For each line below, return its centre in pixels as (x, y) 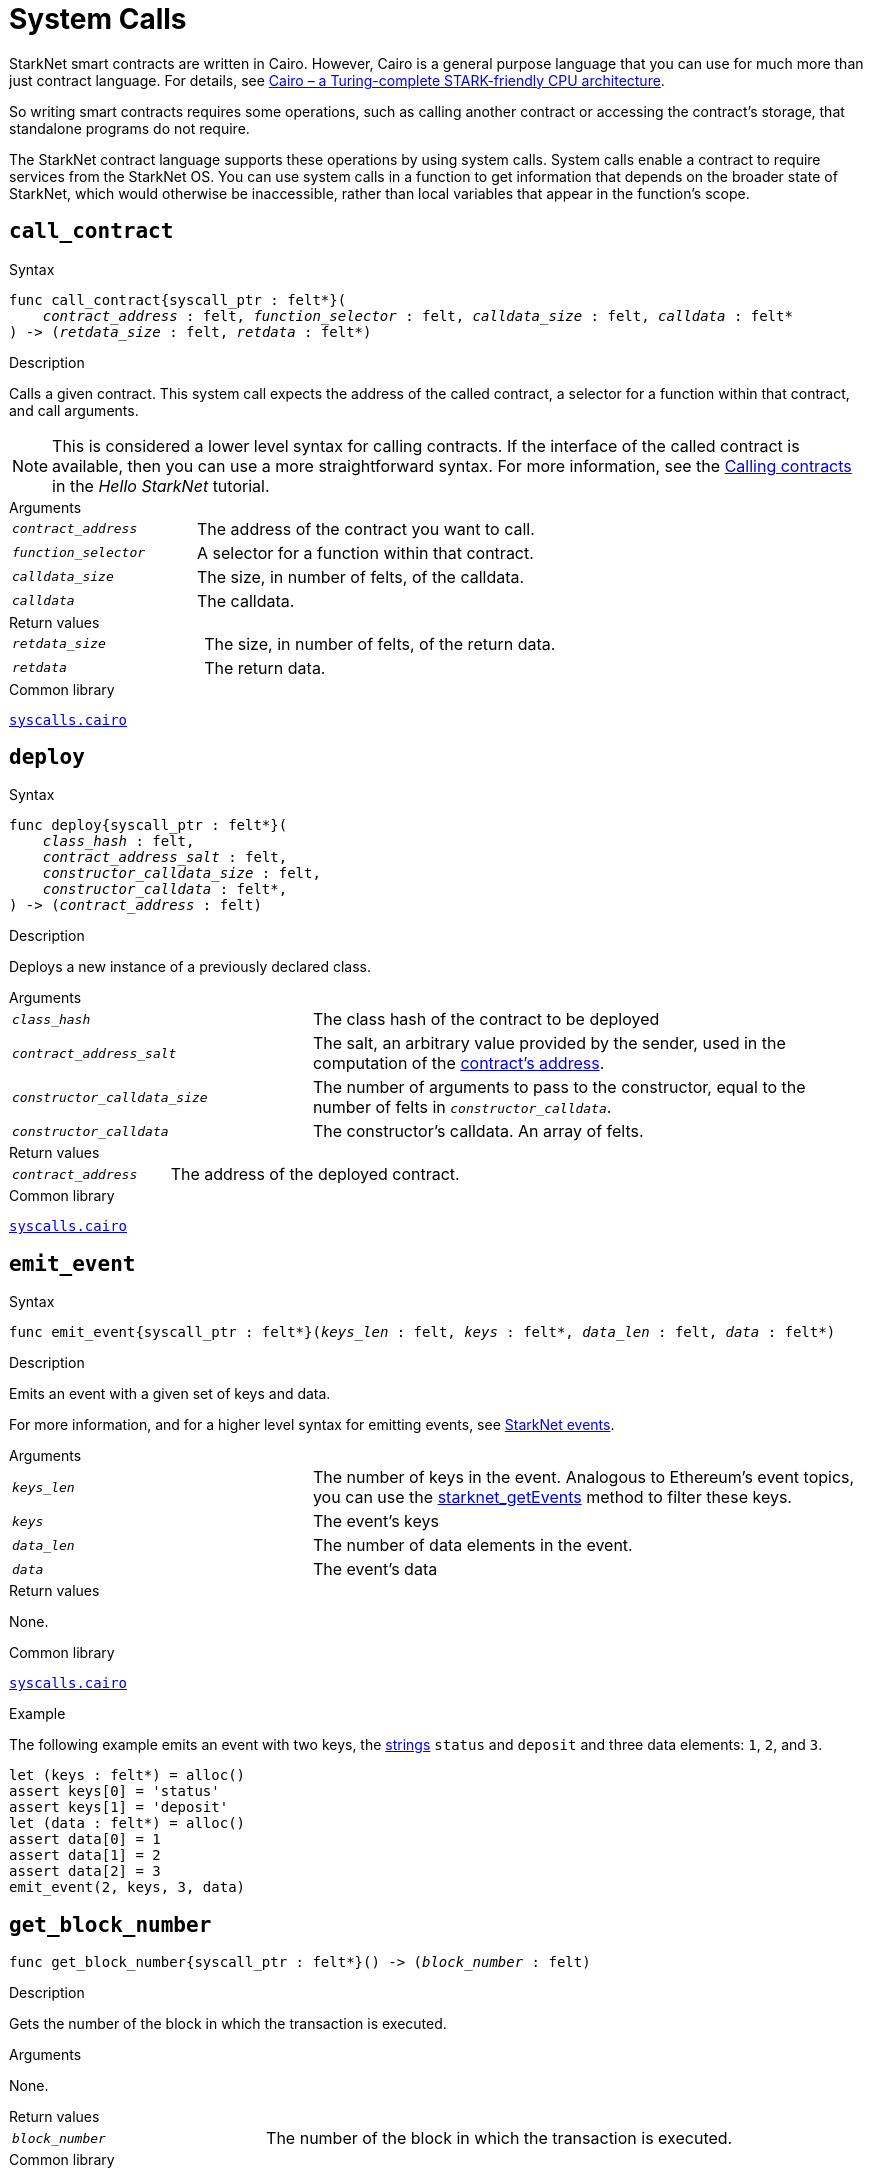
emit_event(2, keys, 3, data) (127, 1887)
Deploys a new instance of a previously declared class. (190, 967)
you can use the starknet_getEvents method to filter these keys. (552, 1497)
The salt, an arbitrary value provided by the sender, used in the (549, 1043)
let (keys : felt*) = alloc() (127, 1775)
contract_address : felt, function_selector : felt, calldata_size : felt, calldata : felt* (417, 315)
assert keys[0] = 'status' (114, 1791)
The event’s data (375, 1569)
